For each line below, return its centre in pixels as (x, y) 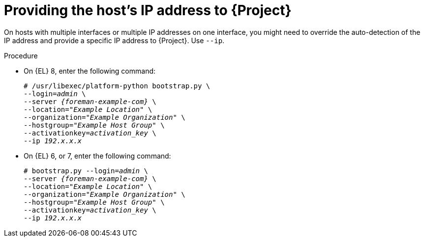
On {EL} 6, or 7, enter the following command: (97, 156)
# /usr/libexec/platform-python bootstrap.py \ (117, 86)
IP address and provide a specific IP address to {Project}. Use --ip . (114, 40)
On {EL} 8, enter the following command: (90, 71)
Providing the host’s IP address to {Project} (148, 10)
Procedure (21, 55)
